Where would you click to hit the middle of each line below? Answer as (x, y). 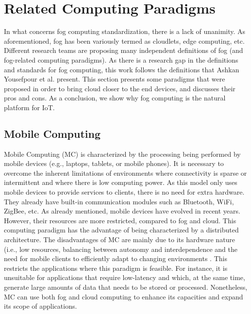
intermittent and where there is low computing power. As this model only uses (121, 182)
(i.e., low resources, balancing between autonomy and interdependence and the (121, 249)
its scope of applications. (41, 306)
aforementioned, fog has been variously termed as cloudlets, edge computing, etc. (124, 41)
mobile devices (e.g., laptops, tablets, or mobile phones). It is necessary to (114, 163)
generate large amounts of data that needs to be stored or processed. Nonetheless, (126, 287)
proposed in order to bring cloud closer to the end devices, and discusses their (120, 88)
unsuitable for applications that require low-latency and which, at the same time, (125, 277)
